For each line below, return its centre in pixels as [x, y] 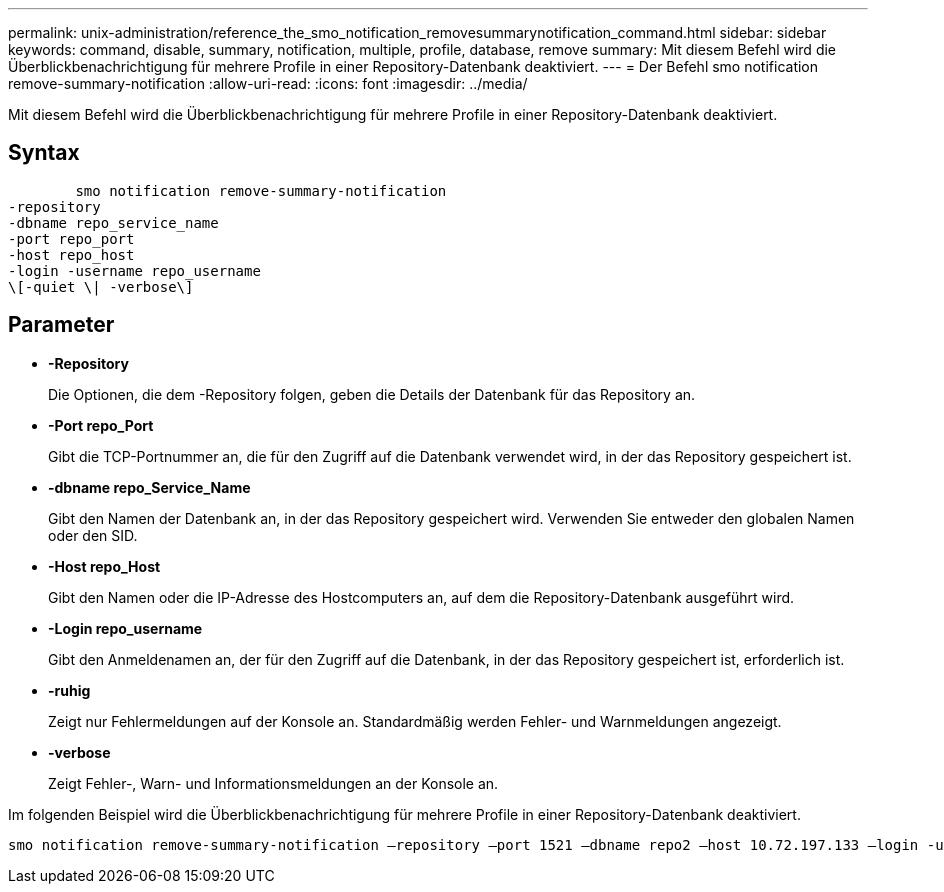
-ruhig [69, 690]
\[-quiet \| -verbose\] [101, 286]
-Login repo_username [125, 628]
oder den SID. [93, 535]
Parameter [61, 325]
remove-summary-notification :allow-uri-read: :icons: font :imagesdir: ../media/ [268, 83]
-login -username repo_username [134, 270]
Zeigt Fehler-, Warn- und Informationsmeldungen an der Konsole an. [273, 783]
